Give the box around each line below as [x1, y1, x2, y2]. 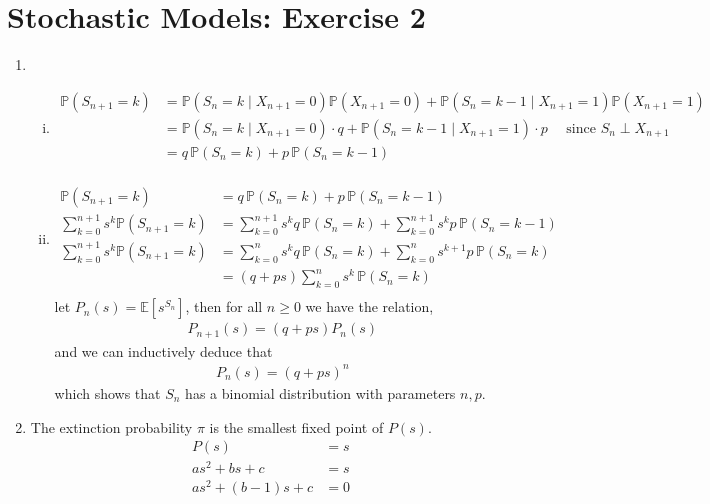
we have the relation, [305, 296, 434, 317]
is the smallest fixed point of [209, 416, 384, 437]
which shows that [54, 382, 161, 403]
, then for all [185, 296, 263, 317]
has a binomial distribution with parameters [185, 382, 456, 403]
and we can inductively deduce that [54, 340, 273, 361]
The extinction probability [30, 416, 193, 437]
